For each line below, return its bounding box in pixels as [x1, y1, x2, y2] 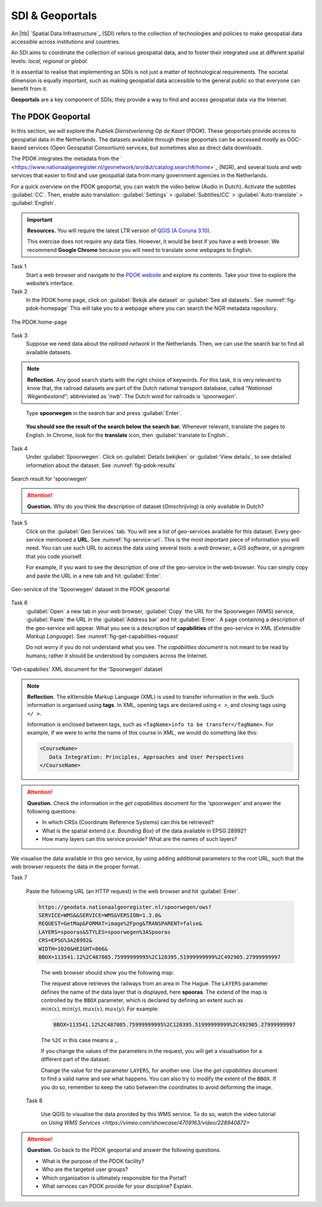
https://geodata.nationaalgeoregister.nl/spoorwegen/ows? [38, 904, 212, 910]
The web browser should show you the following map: [41, 969, 174, 976]
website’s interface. [26, 280, 74, 287]
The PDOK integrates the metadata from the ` [11, 155, 122, 162]
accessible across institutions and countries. [11, 38, 120, 45]
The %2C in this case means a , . [41, 1036, 119, 1043]
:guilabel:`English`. [11, 199, 57, 207]
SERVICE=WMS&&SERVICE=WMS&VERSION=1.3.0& [38, 912, 162, 919]
